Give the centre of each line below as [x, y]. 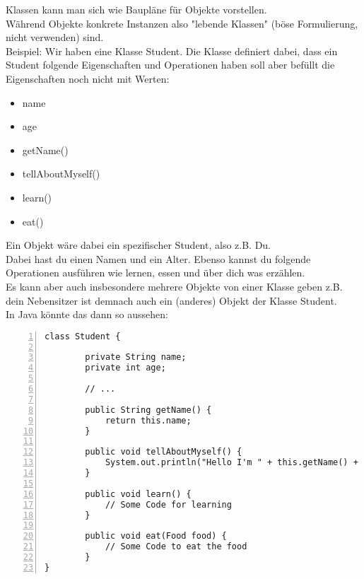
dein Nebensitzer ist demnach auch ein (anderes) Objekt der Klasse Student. [171, 300]
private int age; [125, 368]
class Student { [83, 336]
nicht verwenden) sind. [55, 37]
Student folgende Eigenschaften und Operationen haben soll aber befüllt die [170, 65]
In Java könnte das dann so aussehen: [87, 314]
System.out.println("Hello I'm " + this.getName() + [231, 463]
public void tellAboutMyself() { [164, 452]
